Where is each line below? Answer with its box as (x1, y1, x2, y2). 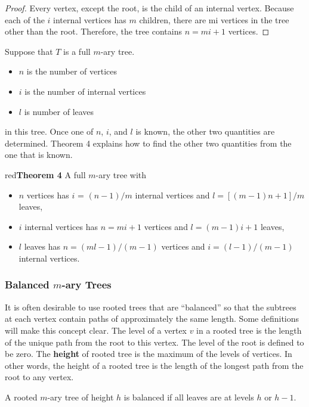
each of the (5, 13, 45, 26)
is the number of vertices (26, 65, 117, 77)
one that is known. (5, 148, 73, 161)
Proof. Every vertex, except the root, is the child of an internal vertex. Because (5, 2, 294, 14)
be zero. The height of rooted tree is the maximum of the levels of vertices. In (5, 347, 292, 360)
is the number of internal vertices (24, 85, 146, 97)
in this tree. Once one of (5, 125, 94, 138)
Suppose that (5, 45, 53, 57)
